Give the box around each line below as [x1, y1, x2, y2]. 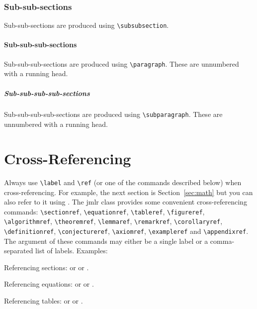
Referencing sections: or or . [4, 262, 89, 272]
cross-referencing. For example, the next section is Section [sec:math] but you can [4, 187, 253, 197]
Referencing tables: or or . [4, 296, 83, 306]
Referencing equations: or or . [4, 279, 94, 289]
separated [4, 245, 33, 256]
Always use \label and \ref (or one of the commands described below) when [4, 177, 242, 187]
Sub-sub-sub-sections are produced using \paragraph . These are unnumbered [4, 58, 239, 69]
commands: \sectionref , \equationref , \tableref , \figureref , [4, 206, 205, 216]
